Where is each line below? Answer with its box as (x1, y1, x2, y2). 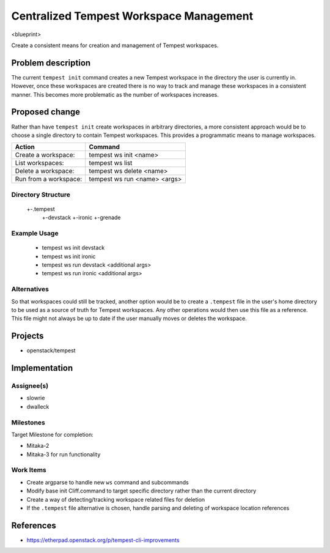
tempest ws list (89, 159, 133, 168)
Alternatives (11, 285, 49, 294)
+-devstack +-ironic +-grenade (42, 214, 122, 221)
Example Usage (11, 229, 59, 238)
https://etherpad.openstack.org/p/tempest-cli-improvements (26, 536, 180, 544)
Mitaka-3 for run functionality (26, 450, 101, 458)
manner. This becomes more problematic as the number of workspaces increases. (11, 91, 219, 98)
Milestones (11, 418, 45, 426)
